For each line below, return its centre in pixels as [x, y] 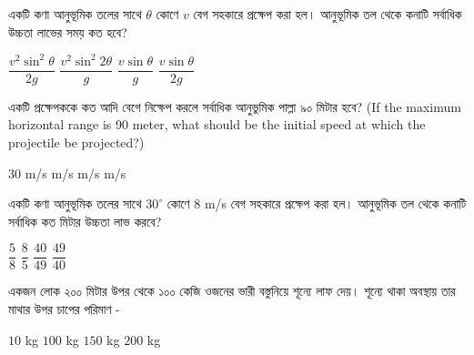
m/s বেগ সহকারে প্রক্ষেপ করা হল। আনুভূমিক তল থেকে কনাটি [335, 203]
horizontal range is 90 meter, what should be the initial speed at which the [217, 124]
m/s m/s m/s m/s [76, 172]
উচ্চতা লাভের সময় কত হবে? [68, 31]
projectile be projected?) [76, 142]
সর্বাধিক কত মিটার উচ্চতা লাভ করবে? [85, 221]
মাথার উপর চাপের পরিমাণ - [64, 308]
